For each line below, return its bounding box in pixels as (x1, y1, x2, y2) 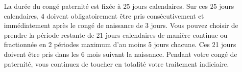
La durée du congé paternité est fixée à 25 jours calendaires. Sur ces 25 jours (4, 1, 234, 11)
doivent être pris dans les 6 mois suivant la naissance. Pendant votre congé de (4, 48, 237, 59)
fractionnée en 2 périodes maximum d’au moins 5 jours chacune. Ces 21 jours (4, 39, 236, 49)
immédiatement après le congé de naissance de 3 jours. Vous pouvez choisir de (4, 20, 239, 30)
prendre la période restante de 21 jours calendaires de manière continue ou (4, 29, 228, 40)
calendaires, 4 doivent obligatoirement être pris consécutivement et (4, 10, 204, 21)
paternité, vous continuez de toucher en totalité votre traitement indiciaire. (4, 58, 229, 69)
